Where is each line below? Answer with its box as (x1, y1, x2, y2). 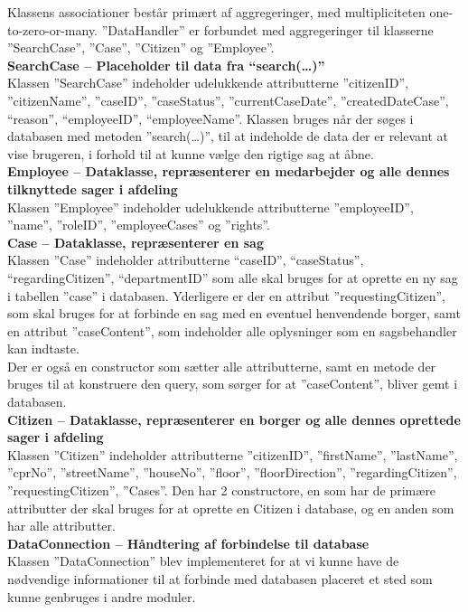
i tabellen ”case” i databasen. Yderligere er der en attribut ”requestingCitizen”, (7, 286, 446, 305)
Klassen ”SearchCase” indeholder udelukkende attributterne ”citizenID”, (7, 73, 408, 92)
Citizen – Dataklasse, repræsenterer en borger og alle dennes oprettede (7, 410, 461, 428)
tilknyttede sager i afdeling (7, 179, 178, 198)
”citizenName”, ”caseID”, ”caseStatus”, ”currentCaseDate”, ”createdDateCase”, (7, 90, 449, 109)
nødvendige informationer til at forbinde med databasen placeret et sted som (7, 570, 433, 588)
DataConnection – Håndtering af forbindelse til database (7, 533, 370, 552)
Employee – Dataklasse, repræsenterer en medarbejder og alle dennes (7, 162, 450, 181)
